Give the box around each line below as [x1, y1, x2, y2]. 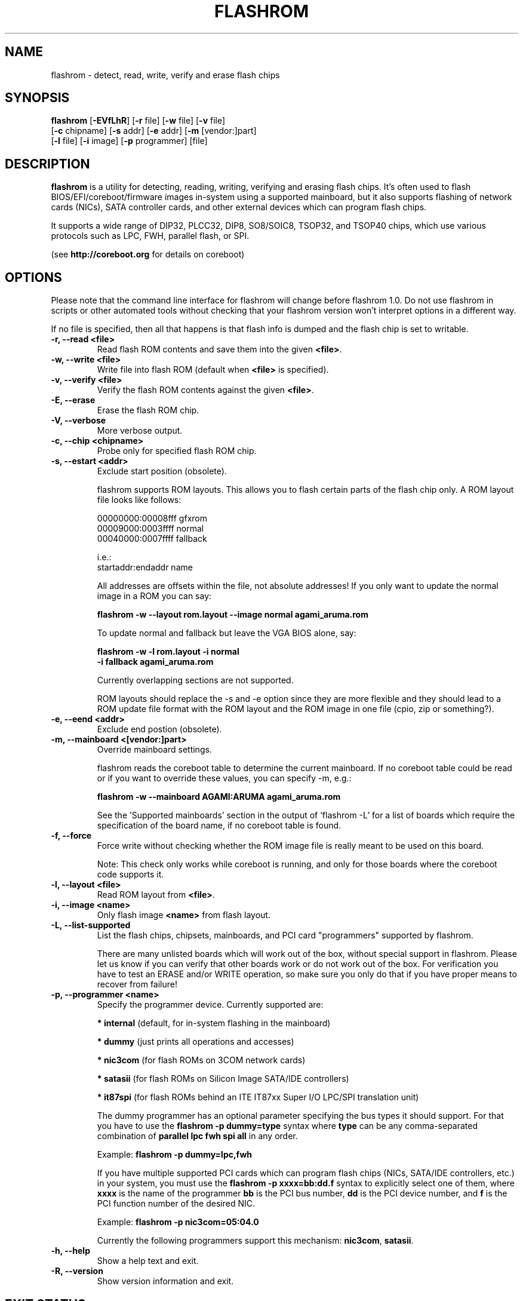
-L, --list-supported [51, 920, 131, 931]
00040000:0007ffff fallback [97, 533, 207, 544]
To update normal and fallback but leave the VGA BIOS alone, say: [97, 628, 356, 639]
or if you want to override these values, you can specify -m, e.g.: [97, 773, 352, 784]
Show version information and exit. [97, 1276, 234, 1287]
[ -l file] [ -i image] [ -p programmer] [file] [51, 136, 208, 146]
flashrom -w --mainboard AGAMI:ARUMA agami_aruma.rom [97, 791, 341, 802]
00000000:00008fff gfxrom [97, 513, 207, 524]
